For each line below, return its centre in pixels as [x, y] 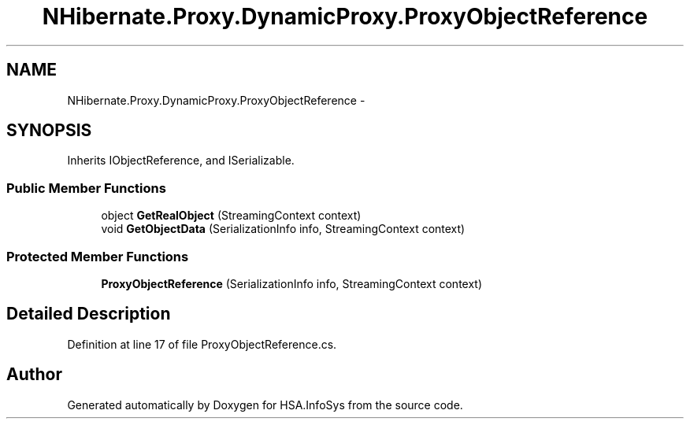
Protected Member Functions [98, 256]
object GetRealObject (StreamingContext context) [231, 216]
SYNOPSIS [49, 131]
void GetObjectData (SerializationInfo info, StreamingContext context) [283, 229]
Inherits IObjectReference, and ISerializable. [181, 161]
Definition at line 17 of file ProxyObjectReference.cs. [202, 344]
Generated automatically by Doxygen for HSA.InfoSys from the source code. [265, 405]
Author [34, 375]
